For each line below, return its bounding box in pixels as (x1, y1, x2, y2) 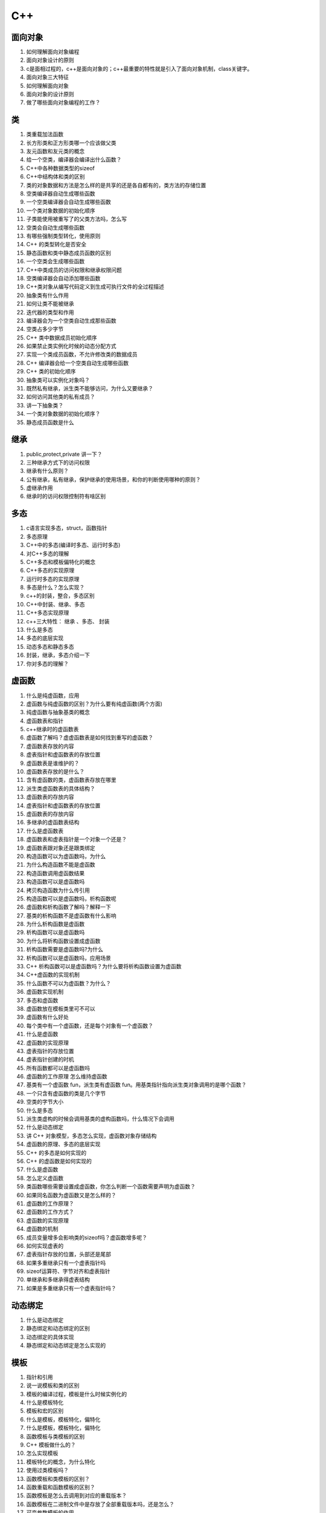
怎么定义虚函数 (26, 1174, 63, 1181)
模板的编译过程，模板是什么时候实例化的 (26, 1390, 127, 1397)
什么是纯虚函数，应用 (26, 692, 80, 699)
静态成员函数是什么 (26, 418, 74, 426)
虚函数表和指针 (26, 717, 63, 724)
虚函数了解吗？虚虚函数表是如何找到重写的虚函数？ (26, 734, 153, 741)
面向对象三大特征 (26, 73, 69, 81)
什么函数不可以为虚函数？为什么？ (26, 979, 111, 986)
